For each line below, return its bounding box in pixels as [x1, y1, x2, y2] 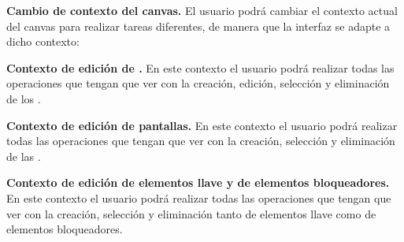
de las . [6, 147, 41, 164]
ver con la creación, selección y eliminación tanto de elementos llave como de [6, 205, 376, 222]
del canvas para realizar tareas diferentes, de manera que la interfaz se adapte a [6, 17, 391, 34]
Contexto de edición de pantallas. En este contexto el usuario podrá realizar [6, 117, 398, 133]
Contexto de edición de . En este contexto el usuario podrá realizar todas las [6, 59, 395, 76]
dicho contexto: [6, 33, 80, 50]
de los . [6, 90, 41, 106]
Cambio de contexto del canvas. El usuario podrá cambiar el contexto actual [6, 2, 398, 18]
